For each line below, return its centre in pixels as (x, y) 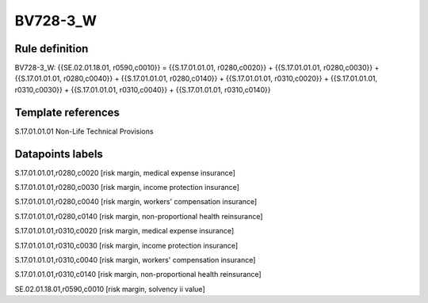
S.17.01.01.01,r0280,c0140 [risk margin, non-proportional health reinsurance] (139, 216)
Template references (67, 112)
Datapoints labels (59, 154)
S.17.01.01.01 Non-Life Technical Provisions (84, 131)
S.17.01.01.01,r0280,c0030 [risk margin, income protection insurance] (127, 187)
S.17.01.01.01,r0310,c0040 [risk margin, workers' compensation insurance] (135, 260)
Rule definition (52, 49)
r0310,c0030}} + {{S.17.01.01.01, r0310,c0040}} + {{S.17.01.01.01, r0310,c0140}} (143, 89)
